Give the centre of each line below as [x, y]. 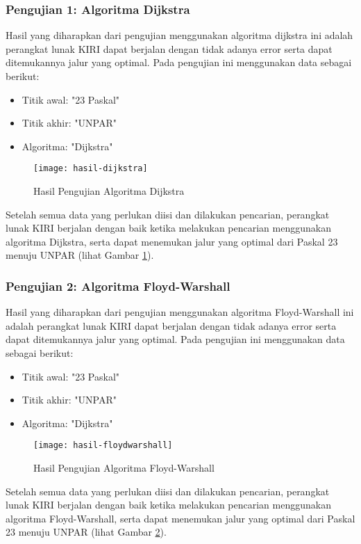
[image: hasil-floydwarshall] [103, 446]
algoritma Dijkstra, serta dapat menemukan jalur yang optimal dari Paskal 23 [172, 241]
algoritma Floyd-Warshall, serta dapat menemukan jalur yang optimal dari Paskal [180, 518]
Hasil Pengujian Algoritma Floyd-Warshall [124, 468]
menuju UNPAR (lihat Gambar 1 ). [80, 255]
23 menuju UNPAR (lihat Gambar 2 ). [86, 532]
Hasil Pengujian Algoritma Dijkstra [109, 191]
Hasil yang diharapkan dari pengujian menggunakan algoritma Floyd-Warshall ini [180, 312]
